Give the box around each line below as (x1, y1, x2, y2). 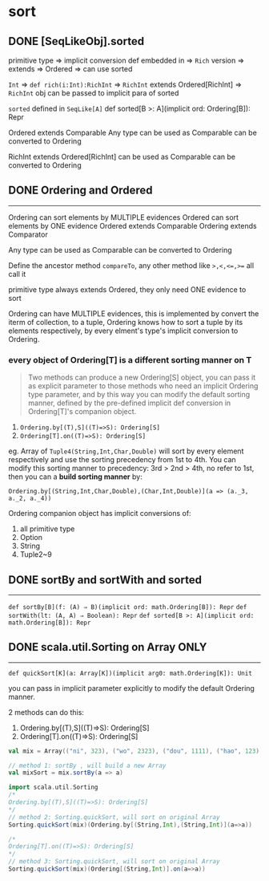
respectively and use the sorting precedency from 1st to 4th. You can (8, 455, 236, 465)
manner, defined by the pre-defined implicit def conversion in (27, 398, 231, 408)
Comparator (8, 229, 48, 239)
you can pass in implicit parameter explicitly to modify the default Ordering (8, 683, 255, 692)
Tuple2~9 (19, 550, 52, 559)
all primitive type (19, 524, 75, 534)
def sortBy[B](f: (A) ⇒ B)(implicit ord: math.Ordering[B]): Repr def (8, 603, 247, 611)
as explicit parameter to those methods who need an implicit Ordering (27, 381, 259, 391)
